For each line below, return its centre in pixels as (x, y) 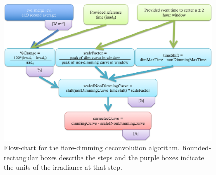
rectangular (21, 157)
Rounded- (196, 148)
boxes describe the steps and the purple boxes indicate (122, 157)
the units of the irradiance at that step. (63, 167)
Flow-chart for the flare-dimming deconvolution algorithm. (92, 148)
